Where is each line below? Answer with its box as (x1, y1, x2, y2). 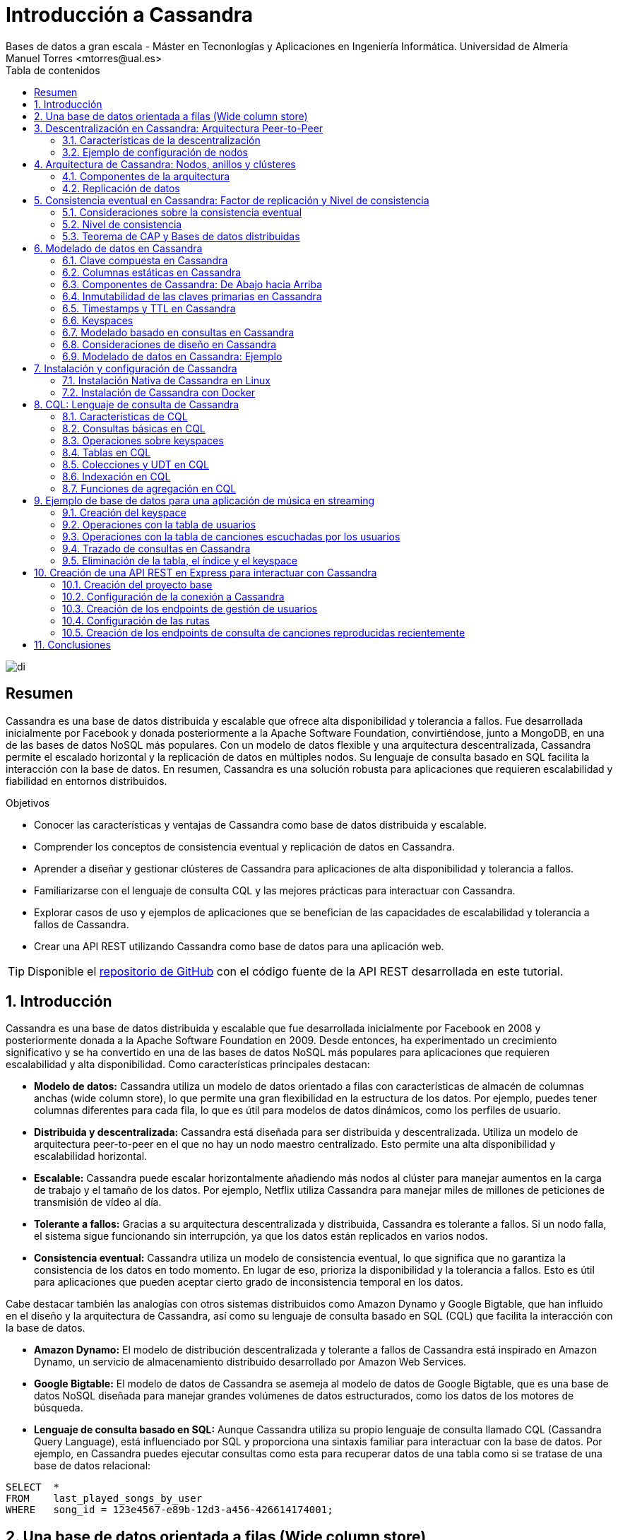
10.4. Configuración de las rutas (62, 614, 210, 627)
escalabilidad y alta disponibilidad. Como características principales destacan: (6, 1058, 370, 1071)
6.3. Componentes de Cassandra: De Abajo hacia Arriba (62, 278, 323, 290)
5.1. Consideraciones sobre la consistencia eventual (62, 206, 302, 218)
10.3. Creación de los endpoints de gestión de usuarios (62, 602, 318, 615)
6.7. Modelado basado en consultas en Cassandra (62, 326, 295, 338)
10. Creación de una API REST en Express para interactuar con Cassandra (34, 566, 377, 579)
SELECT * (6, 1481, 59, 1493)
